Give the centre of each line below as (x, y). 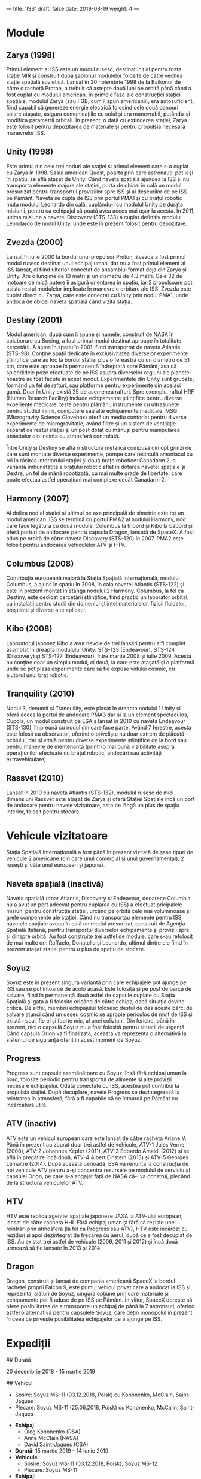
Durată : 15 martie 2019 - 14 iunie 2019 (62, 1451)
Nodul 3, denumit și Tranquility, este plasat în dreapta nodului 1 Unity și (94, 708)
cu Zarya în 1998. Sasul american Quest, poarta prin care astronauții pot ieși (100, 173)
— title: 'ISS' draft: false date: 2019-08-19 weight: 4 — (73, 9)
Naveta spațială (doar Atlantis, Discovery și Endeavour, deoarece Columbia (98, 899)
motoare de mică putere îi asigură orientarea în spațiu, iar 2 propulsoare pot (99, 282)
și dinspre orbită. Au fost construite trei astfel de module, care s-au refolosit (100, 936)
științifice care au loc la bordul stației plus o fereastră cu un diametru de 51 (98, 360)
